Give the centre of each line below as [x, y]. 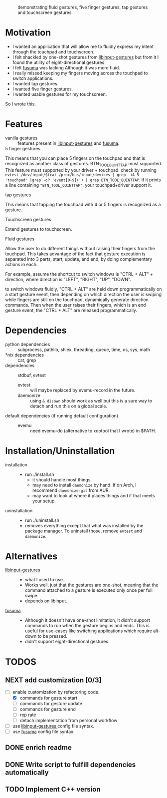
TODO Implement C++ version [53, 789]
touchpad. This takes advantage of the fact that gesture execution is [75, 254]
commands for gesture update [51, 703]
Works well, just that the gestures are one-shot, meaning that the [91, 585]
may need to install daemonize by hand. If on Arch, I [84, 485]
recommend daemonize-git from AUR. [71, 490]
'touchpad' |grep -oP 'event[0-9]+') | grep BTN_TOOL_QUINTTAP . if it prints [83, 180]
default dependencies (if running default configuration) [62, 415]
